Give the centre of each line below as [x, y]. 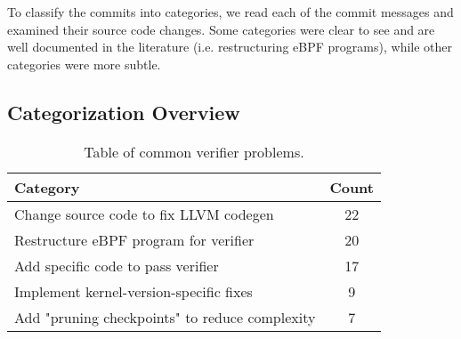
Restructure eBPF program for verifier [134, 239]
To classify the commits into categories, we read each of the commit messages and [230, 12]
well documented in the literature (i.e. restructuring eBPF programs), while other [230, 47]
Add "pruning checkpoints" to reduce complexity [165, 317]
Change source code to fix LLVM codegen [144, 214]
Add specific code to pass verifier [117, 265]
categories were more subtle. [84, 64]
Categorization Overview [124, 112]
